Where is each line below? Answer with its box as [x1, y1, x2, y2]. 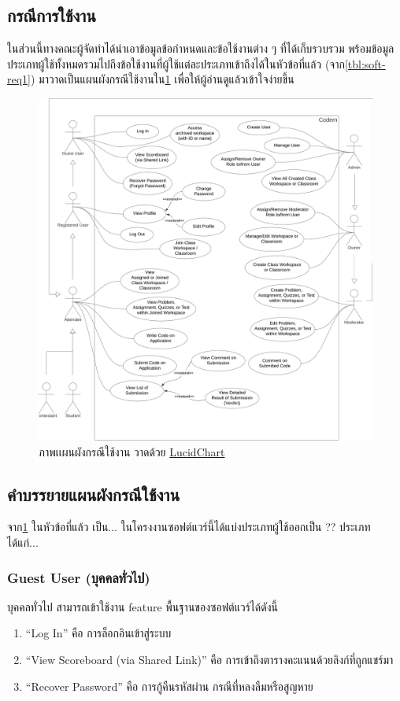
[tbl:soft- [344, 55, 386, 72]
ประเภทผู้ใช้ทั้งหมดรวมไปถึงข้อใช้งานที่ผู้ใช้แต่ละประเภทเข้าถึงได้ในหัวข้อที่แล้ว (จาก [7, 55, 345, 72]
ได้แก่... [7, 534, 39, 550]
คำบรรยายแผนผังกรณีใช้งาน [7, 481, 180, 506]
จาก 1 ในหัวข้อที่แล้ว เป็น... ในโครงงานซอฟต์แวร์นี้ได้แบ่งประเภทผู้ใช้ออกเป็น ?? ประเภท [7, 518, 371, 535]
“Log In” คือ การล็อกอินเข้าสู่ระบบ [25, 625, 172, 641]
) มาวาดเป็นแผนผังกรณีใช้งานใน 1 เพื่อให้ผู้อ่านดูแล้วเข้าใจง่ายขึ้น [31, 71, 294, 87]
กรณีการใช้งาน [7, 3, 96, 28]
